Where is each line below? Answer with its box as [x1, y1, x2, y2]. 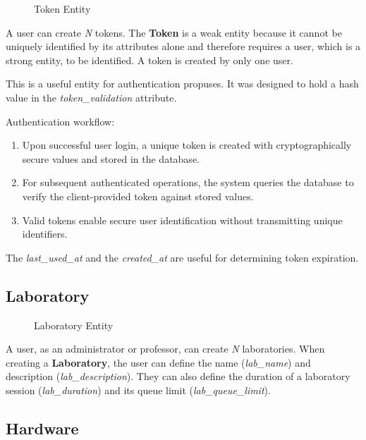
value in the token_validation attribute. [6, 90, 177, 104]
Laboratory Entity [34, 317, 114, 332]
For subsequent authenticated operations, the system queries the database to [22, 175, 354, 190]
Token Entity [34, 1, 91, 16]
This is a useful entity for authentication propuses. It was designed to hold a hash [6, 76, 359, 91]
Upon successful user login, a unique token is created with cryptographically [22, 137, 352, 152]
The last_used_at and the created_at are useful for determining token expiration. [6, 250, 359, 264]
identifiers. [22, 226, 68, 241]
